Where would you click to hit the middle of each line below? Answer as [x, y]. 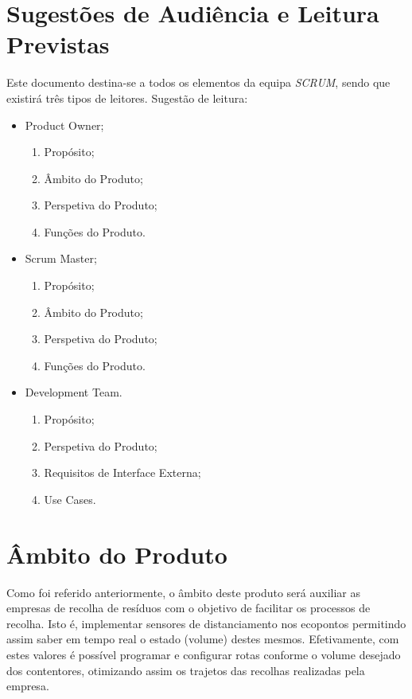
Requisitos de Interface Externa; [122, 473]
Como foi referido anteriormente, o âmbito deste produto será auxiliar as [184, 592]
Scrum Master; [61, 258]
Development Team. [74, 392]
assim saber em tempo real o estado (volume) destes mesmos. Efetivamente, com [203, 639]
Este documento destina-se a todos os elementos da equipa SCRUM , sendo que [198, 82]
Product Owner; [64, 125]
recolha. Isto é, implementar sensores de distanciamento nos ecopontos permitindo [206, 623]
